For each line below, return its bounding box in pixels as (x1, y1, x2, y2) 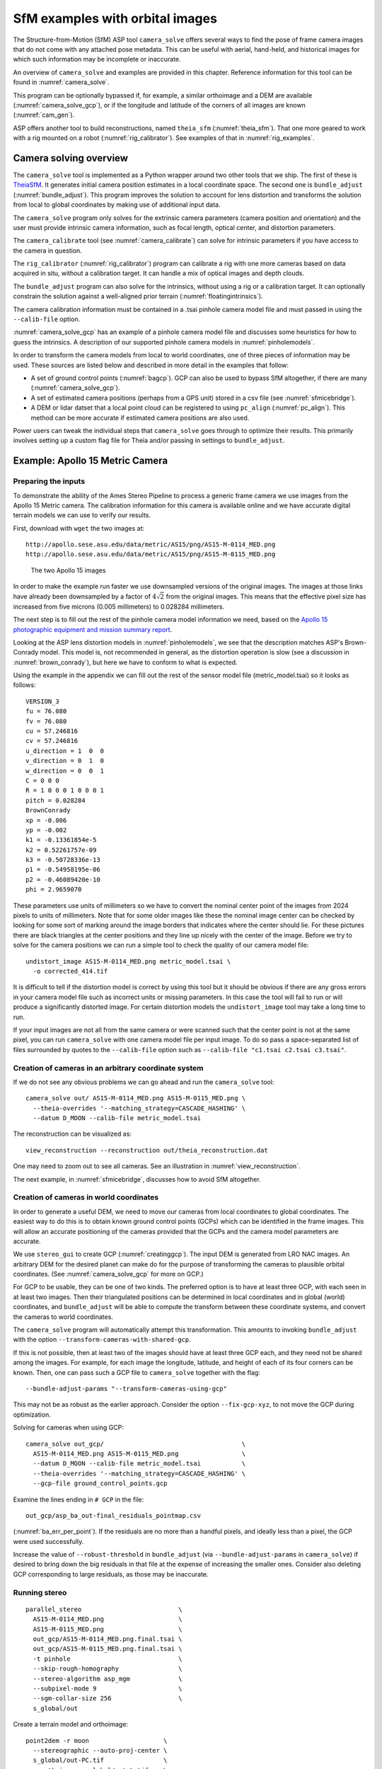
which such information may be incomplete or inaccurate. (13, 55, 181, 64)
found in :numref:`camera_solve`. (13, 78, 110, 86)
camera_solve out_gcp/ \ (25, 1440, 246, 1448)
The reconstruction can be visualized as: (13, 1129, 132, 1139)
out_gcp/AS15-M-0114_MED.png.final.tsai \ (33, 1635, 183, 1643)
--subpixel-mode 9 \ (33, 1684, 183, 1693)
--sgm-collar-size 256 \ (33, 1695, 183, 1702)
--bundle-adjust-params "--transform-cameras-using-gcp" (25, 1385, 228, 1393)
